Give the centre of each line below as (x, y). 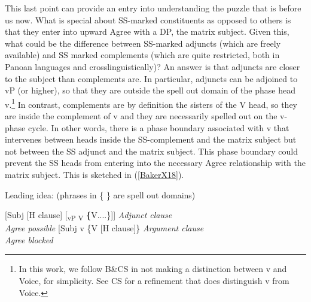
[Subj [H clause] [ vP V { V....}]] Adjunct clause (89, 215)
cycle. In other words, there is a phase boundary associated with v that (158, 127)
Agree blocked (29, 239)
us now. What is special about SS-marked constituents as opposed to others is (148, 19)
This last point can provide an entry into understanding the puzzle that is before (153, 8)
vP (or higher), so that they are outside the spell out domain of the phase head (150, 90)
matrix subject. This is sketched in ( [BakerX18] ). (94, 174)
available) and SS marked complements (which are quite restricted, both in (142, 55)
